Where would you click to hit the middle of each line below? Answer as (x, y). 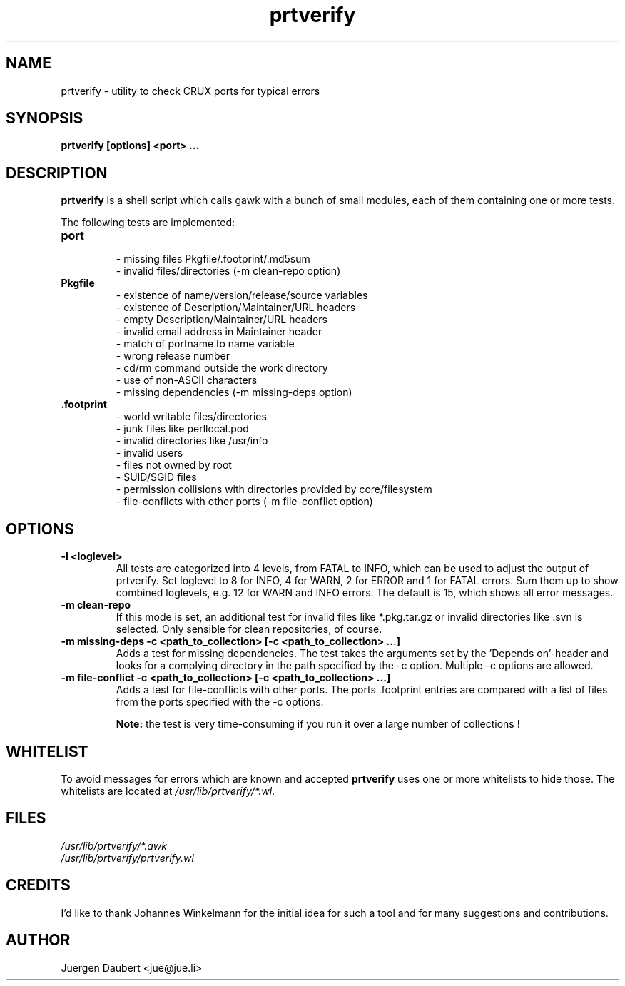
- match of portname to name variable (205, 344)
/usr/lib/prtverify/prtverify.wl (127, 858)
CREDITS (38, 885)
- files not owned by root (174, 465)
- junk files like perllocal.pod (182, 429)
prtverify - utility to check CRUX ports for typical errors (190, 91)
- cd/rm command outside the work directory (222, 368)
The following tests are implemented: (148, 223)
